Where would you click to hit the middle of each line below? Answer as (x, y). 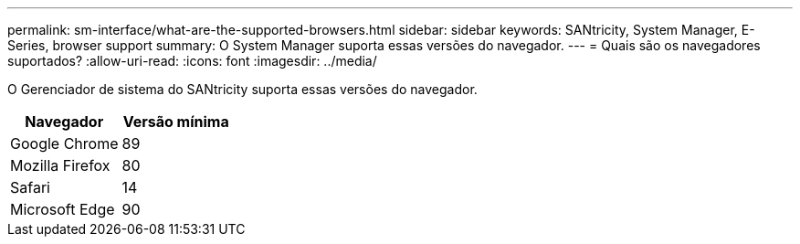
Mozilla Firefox (60, 165)
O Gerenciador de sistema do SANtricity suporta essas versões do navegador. (242, 89)
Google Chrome (64, 143)
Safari (30, 187)
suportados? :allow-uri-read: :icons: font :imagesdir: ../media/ (192, 61)
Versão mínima (176, 122)
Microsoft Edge (63, 209)
